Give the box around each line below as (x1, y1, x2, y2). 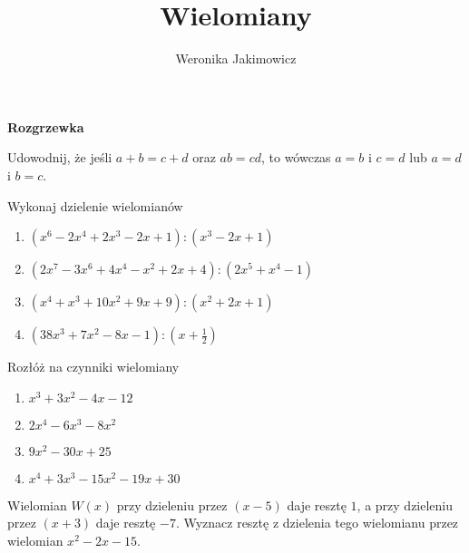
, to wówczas (260, 148, 331, 167)
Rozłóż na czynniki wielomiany (7, 357, 180, 376)
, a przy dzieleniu (357, 495, 454, 514)
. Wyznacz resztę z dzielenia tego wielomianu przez (175, 513, 459, 532)
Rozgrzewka (7, 117, 84, 136)
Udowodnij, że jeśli (7, 148, 112, 167)
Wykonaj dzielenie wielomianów (7, 196, 183, 215)
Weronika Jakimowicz (175, 49, 297, 68)
